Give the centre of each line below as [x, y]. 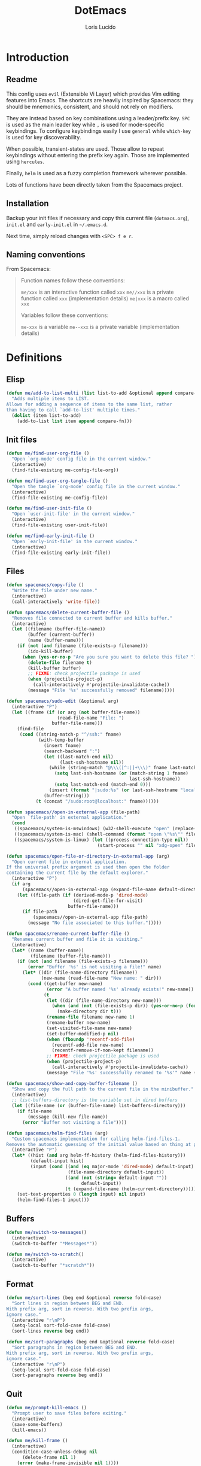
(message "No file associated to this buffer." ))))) [95, 923]
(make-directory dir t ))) [89, 1011]
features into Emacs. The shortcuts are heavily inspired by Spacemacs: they [100, 100]
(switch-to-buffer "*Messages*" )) [54, 1243]
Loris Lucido [100, 27]
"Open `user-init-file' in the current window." [73, 514]
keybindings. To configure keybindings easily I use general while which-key [99, 131]
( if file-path [40, 912]
